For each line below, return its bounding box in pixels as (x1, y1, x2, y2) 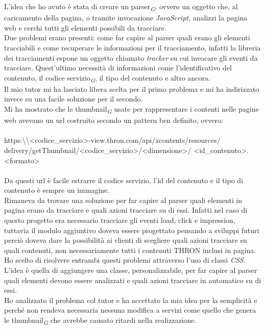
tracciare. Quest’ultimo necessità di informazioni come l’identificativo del (4, 62, 232, 73)
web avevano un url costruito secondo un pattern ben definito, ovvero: (4, 115, 223, 125)
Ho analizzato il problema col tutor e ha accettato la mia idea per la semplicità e (4, 294, 257, 305)
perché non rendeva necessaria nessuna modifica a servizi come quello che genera (4, 305, 256, 315)
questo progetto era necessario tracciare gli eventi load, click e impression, (4, 215, 235, 225)
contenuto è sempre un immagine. (4, 185, 110, 195)
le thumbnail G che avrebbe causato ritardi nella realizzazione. (4, 315, 197, 326)
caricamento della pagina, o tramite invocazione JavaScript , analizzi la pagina (4, 12, 248, 23)
